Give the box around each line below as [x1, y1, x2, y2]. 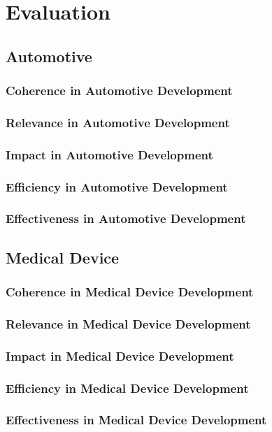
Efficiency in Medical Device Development [6, 379, 249, 396]
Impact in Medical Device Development [6, 347, 234, 364]
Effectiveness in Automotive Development [6, 210, 246, 227]
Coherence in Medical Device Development [6, 283, 254, 301]
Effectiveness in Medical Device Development [6, 411, 267, 429]
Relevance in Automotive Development [6, 113, 230, 131]
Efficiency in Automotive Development [6, 178, 228, 195]
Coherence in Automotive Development [6, 82, 233, 99]
